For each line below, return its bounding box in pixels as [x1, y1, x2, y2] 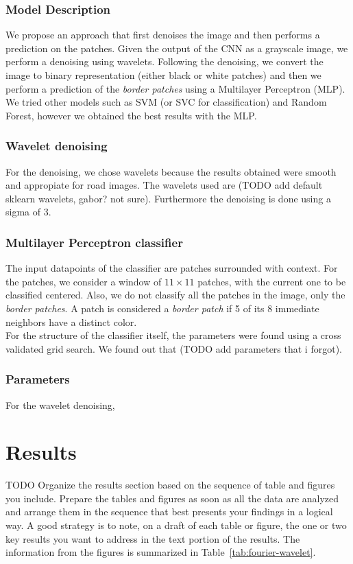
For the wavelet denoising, [5, 397, 115, 412]
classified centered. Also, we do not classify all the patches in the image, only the [5, 287, 345, 302]
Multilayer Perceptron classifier [5, 233, 183, 250]
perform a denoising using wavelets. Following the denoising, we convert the [5, 54, 324, 69]
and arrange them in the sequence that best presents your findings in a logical [5, 504, 333, 519]
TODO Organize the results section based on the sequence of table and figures [5, 478, 335, 492]
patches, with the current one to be [197, 274, 346, 288]
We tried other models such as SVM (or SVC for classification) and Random [5, 95, 327, 109]
